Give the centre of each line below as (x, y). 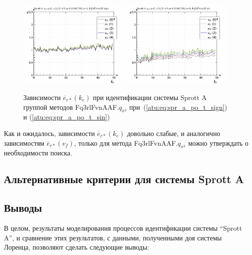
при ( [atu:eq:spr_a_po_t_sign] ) (178, 107)
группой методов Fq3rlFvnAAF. (71, 107)
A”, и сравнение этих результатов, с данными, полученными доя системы (113, 237)
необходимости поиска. (38, 153)
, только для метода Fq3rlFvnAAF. (126, 143)
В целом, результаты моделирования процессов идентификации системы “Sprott (123, 228)
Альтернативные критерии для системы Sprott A (124, 179)
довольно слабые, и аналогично (174, 133)
